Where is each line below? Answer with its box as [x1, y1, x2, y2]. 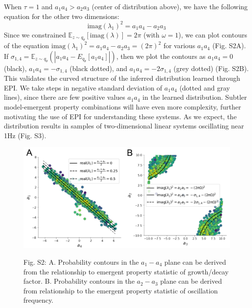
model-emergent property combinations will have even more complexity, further [4, 101, 241, 111]
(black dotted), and [69, 63, 127, 73]
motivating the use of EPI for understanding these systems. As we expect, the [4, 111, 237, 121]
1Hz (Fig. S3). [4, 130, 46, 140]
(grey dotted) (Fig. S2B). [174, 63, 249, 73]
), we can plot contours [178, 29, 247, 39]
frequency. [23, 295, 54, 305]
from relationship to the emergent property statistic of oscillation [23, 285, 218, 295]
